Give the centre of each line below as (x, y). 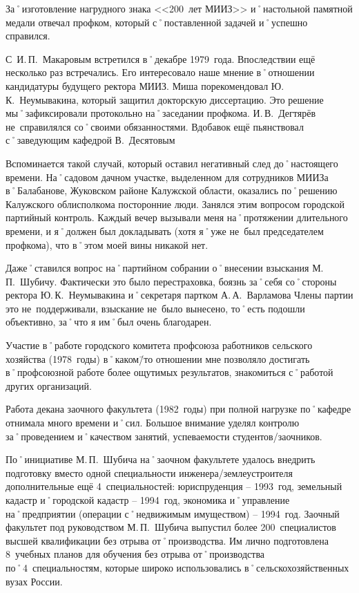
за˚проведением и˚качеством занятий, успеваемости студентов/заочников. (164, 436)
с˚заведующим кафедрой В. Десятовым (90, 140)
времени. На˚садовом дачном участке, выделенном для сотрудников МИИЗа (167, 177)
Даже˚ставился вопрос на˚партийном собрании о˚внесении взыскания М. (165, 268)
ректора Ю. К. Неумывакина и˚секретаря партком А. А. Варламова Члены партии (179, 295)
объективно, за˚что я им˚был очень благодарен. (109, 322)
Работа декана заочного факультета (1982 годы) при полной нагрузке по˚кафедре (178, 409)
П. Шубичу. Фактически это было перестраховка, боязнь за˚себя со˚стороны (171, 281)
